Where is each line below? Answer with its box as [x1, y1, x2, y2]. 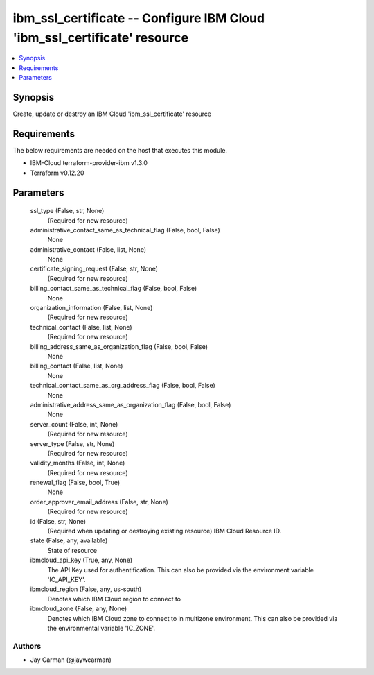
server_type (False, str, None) [30, 439, 115, 447]
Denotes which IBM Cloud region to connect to [47, 595, 181, 603]
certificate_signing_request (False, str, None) [30, 264, 159, 273]
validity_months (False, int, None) [30, 459, 125, 468]
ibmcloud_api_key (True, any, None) [30, 556, 133, 565]
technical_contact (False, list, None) [30, 323, 132, 331]
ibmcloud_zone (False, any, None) [30, 604, 127, 613]
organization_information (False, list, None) [30, 304, 153, 312]
